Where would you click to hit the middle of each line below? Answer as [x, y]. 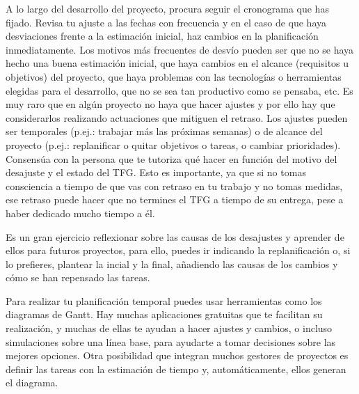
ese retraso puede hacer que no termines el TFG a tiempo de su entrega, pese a [175, 199]
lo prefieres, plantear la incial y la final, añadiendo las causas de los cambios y [172, 263]
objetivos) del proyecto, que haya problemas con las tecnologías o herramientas [174, 76]
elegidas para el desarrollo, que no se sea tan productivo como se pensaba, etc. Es [179, 90]
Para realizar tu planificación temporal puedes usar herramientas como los [164, 300]
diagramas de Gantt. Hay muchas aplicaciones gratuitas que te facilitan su [164, 314]
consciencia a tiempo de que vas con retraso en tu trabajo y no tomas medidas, [174, 186]
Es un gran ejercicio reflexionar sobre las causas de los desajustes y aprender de [175, 236]
